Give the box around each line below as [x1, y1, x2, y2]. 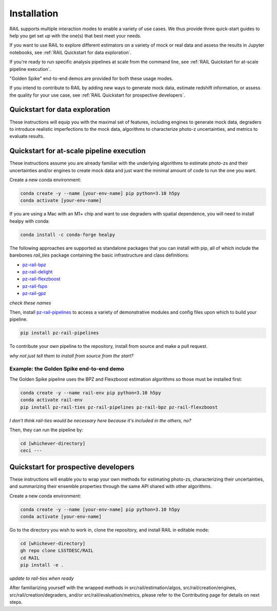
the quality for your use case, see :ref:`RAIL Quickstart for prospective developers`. [9, 92, 186, 98]
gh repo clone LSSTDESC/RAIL [20, 548, 94, 554]
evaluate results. [9, 133, 45, 140]
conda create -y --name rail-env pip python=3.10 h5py [20, 390, 161, 396]
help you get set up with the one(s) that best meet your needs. [9, 32, 142, 38]
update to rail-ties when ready [9, 575, 74, 582]
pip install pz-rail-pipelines [20, 330, 100, 336]
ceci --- [20, 448, 43, 454]
